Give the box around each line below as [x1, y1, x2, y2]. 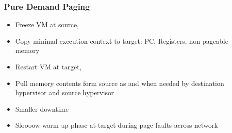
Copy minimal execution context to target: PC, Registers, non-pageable [15, 35, 228, 46]
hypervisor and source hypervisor [15, 87, 114, 98]
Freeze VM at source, [15, 19, 79, 30]
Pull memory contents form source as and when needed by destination [15, 78, 224, 88]
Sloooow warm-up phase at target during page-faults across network [15, 120, 218, 130]
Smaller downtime [15, 103, 69, 114]
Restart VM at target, [15, 62, 82, 71]
